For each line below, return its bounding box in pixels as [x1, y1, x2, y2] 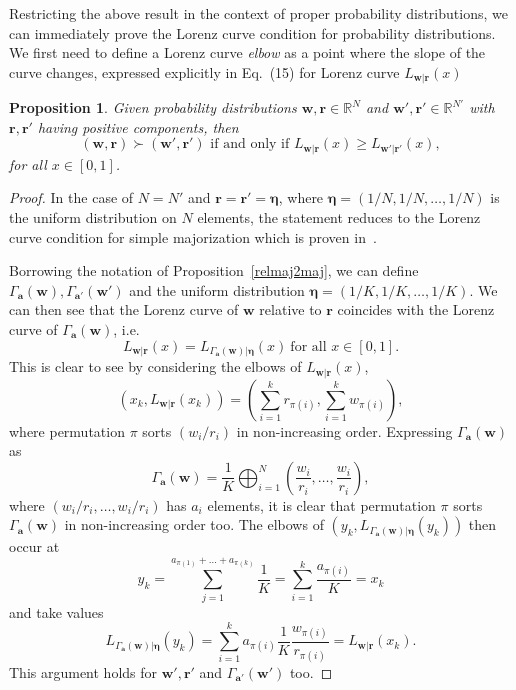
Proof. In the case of [9, 187, 134, 208]
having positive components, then [37, 116, 239, 137]
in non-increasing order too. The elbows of [64, 514, 324, 535]
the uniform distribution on [9, 207, 177, 228]
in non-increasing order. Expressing [236, 420, 453, 441]
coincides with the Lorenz [337, 299, 495, 320]
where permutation [9, 420, 125, 441]
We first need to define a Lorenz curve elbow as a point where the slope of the [9, 42, 486, 63]
